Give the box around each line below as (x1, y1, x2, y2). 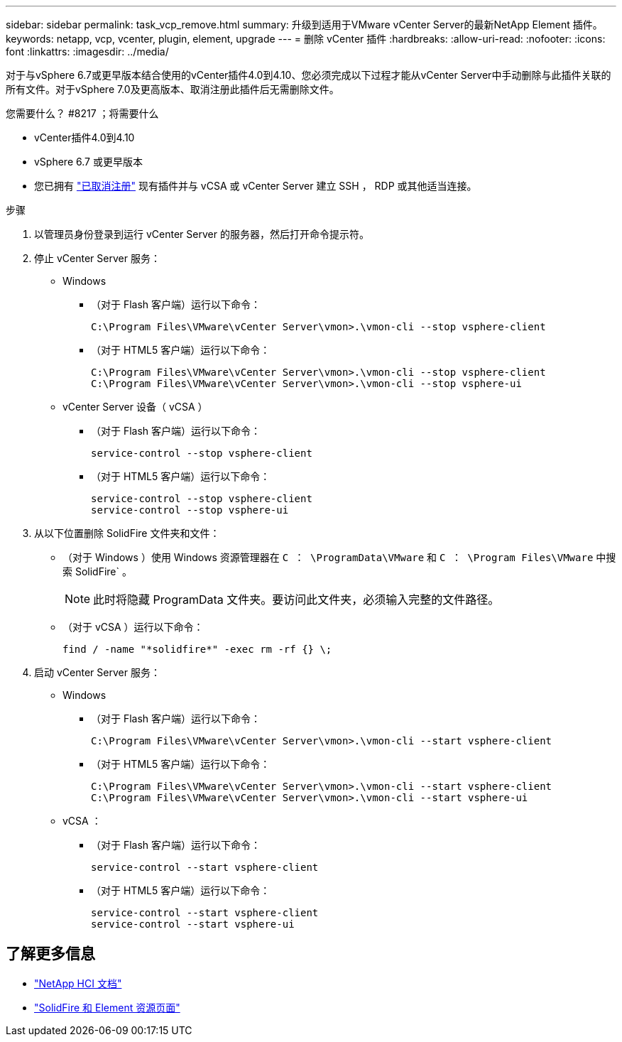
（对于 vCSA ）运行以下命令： (62, 621, 204, 633)
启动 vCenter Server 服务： (34, 666, 160, 678)
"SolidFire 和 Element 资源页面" (34, 1001, 180, 1014)
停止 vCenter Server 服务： (34, 252, 160, 264)
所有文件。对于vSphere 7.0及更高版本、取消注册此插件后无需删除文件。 (6, 83, 339, 95)
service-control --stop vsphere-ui (91, 504, 289, 516)
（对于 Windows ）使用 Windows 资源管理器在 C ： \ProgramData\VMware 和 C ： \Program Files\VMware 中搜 (62, 551, 616, 563)
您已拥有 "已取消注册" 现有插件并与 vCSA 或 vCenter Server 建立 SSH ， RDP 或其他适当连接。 (34, 180, 477, 192)
